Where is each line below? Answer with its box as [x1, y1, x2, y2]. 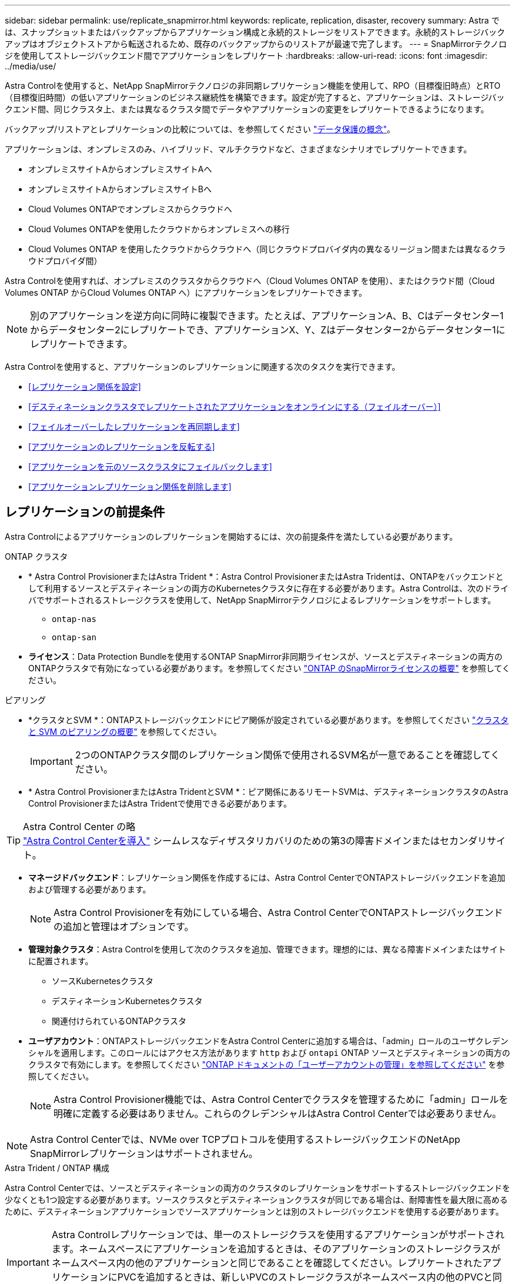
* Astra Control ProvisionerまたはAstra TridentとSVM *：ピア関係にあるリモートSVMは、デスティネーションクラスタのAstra [28, 786, 509, 797]
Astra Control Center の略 [23, 820, 136, 832]
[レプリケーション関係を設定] [28, 382, 141, 392]
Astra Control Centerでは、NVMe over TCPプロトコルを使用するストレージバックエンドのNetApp [30, 1133, 460, 1145]
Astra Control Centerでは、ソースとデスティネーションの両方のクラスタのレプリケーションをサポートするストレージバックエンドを [5, 1182, 510, 1193]
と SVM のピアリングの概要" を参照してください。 [28, 726, 222, 737]
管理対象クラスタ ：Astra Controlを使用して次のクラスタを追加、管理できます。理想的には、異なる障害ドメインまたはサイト [28, 944, 506, 954]
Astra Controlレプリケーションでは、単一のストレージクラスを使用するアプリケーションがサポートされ [51, 1228, 505, 1240]
